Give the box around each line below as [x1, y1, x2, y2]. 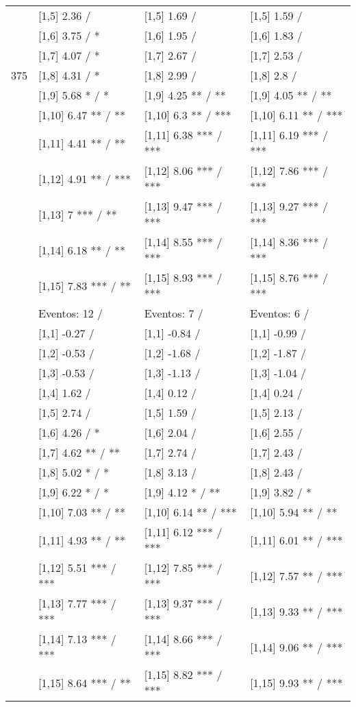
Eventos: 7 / [144, 305, 203, 321]
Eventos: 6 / [250, 305, 309, 321]
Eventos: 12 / [38, 305, 103, 321]
